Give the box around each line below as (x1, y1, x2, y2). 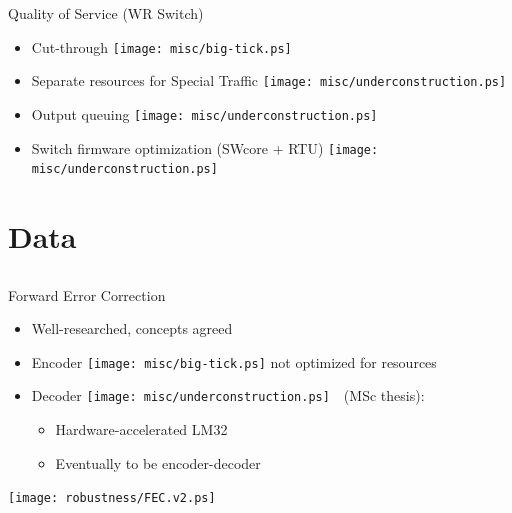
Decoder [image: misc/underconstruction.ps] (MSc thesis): (31, 385, 425, 406)
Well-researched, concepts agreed (31, 318, 233, 339)
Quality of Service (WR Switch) (8, 3, 204, 23)
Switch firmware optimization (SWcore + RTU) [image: (31, 137, 379, 158)
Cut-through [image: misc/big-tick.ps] (31, 36, 292, 57)
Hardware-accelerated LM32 (55, 419, 228, 440)
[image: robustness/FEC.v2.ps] (8, 491, 216, 506)
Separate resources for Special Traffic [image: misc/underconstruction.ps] (31, 70, 507, 91)
